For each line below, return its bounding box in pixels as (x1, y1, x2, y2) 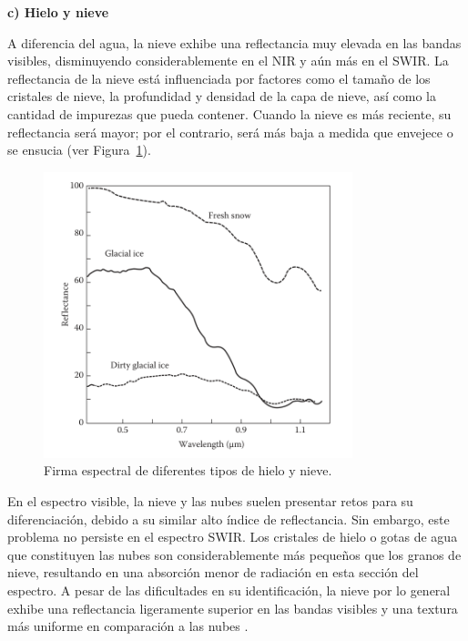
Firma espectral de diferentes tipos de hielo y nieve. (44, 461, 332, 480)
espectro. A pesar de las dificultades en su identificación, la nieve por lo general (7, 581, 451, 599)
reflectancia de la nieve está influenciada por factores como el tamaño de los (7, 68, 431, 87)
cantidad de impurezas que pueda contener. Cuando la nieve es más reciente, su (7, 104, 452, 123)
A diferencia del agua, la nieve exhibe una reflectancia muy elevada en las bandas (7, 33, 462, 52)
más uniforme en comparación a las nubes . (7, 616, 249, 636)
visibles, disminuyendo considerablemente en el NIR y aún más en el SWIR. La (7, 51, 449, 70)
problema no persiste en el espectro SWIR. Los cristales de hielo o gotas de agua (7, 527, 458, 546)
